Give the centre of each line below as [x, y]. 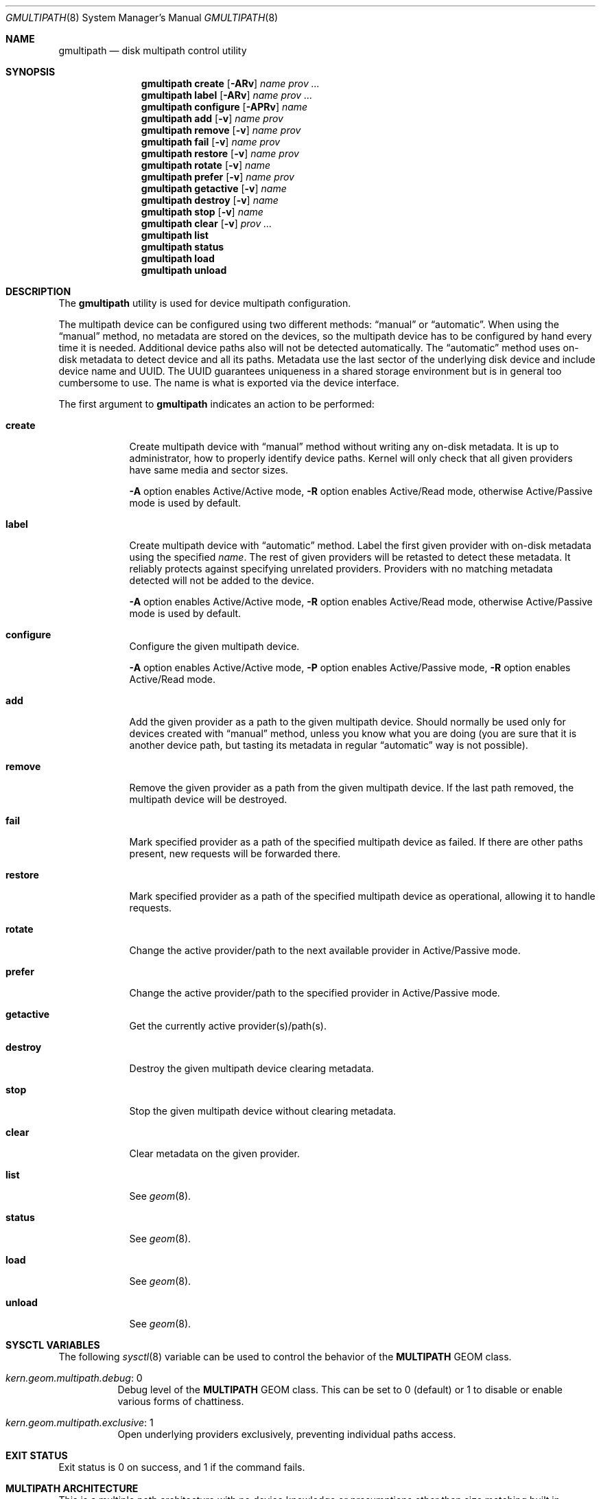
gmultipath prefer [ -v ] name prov [217, 177]
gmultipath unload [184, 270]
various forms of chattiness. [181, 1401]
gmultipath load [178, 258]
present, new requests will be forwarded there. [235, 853]
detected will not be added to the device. [222, 580]
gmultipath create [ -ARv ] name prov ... [230, 83]
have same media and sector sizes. [209, 470]
